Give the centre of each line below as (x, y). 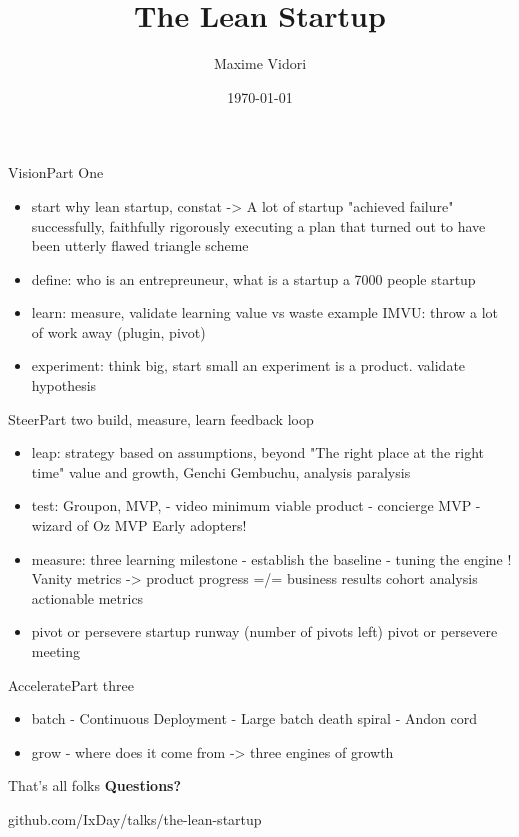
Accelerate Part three (71, 684)
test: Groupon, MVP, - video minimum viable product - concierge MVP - (256, 505)
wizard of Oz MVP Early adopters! (139, 525)
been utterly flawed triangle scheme (140, 245)
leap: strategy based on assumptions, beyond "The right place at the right (257, 452)
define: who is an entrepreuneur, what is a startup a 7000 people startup (253, 278)
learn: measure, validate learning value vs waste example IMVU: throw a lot (265, 312)
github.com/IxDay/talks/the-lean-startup (135, 818)
